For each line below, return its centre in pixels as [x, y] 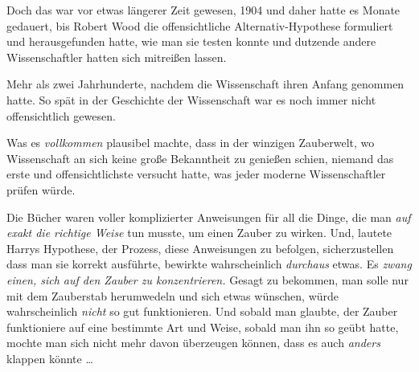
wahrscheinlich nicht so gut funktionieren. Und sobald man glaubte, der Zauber [202, 311]
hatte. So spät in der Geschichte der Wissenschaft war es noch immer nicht [191, 99]
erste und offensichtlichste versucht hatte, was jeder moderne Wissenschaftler [196, 174]
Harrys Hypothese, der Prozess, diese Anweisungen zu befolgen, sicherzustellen [200, 248]
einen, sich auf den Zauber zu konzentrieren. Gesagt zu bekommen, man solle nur [207, 279]
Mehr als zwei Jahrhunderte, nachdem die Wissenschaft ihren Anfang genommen [205, 84]
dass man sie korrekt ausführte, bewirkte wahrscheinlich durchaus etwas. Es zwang [209, 264]
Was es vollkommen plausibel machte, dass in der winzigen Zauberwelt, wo [191, 143]
